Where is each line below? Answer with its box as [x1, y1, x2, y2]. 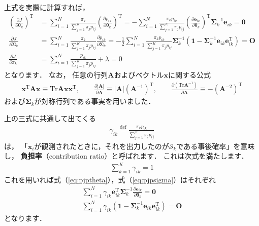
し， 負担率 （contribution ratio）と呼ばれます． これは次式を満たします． [4, 150, 248, 161]
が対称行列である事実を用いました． [34, 96, 155, 106]
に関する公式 [168, 69, 211, 80]
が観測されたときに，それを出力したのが [34, 140, 169, 151]
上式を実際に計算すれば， [4, 2, 89, 12]
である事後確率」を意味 [176, 140, 255, 151]
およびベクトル [114, 69, 164, 80]
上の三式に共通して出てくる [4, 112, 96, 123]
